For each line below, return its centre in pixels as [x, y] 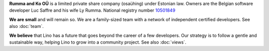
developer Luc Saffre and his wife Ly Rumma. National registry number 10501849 [92, 10]
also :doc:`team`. [26, 26]
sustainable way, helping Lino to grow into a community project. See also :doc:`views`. [98, 42]
